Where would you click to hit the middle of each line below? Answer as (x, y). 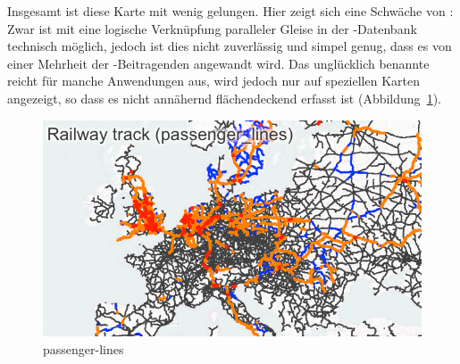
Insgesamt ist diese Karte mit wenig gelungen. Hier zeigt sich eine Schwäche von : (230, 11)
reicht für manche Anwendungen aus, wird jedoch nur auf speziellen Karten (213, 81)
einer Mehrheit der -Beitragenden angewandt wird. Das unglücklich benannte (218, 63)
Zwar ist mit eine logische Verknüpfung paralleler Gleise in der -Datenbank (212, 28)
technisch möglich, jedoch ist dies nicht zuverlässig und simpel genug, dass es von (230, 46)
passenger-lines (84, 348)
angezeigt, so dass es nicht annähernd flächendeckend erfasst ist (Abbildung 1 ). (224, 98)
